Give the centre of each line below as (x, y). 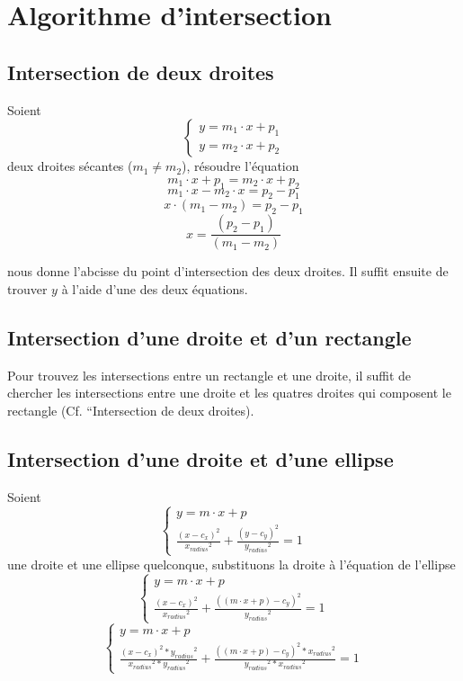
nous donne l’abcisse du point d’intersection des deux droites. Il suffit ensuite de (228, 271)
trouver (27, 288)
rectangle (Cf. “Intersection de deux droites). (131, 410)
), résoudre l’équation (240, 166)
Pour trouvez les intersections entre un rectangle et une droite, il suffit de (209, 375)
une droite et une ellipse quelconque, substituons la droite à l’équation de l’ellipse (231, 564)
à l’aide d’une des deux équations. (155, 288)
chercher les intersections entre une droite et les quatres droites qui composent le (229, 393)
